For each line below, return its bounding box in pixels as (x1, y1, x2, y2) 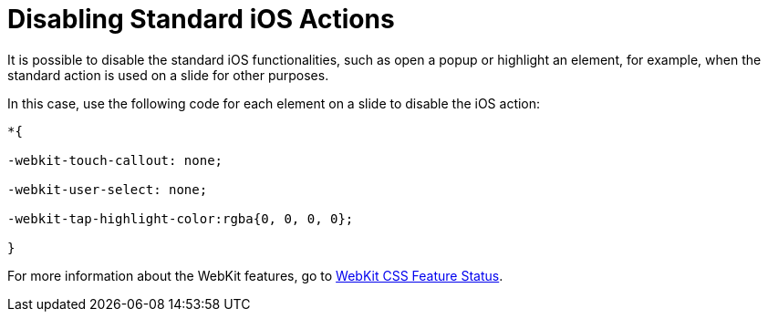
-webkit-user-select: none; (7, 181, 208, 197)
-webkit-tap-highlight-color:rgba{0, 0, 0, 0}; (7, 211, 354, 226)
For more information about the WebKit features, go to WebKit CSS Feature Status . (7, 267, 503, 283)
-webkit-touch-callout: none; (7, 152, 223, 168)
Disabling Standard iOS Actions (7, 4, 395, 35)
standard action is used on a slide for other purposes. (7, 67, 329, 83)
